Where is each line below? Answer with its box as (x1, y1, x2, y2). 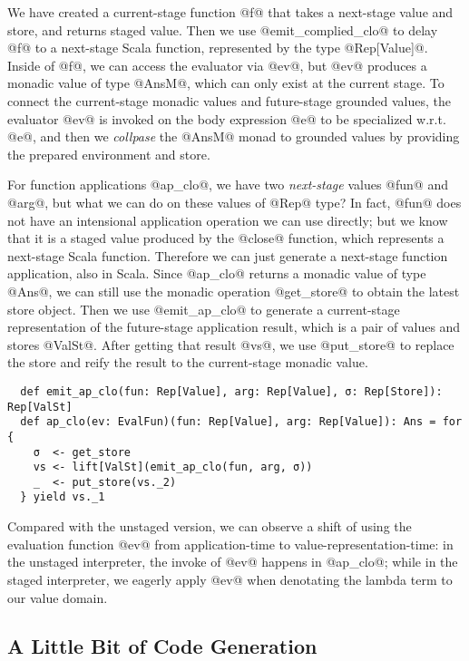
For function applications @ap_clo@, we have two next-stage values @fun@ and (7, 175, 448, 194)
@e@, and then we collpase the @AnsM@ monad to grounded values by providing (7, 127, 460, 146)
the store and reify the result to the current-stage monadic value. (7, 353, 368, 372)
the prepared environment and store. (7, 144, 210, 163)
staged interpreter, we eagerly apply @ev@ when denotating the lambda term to (7, 569, 453, 588)
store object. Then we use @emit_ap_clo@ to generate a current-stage (7, 299, 400, 318)
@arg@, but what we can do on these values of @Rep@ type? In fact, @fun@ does (7, 192, 462, 211)
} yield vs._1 (20, 491, 105, 504)
